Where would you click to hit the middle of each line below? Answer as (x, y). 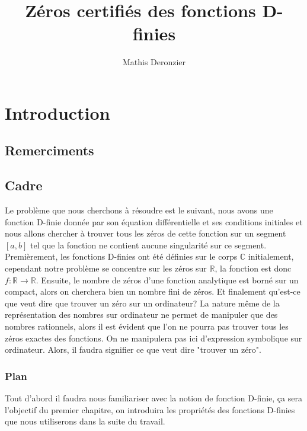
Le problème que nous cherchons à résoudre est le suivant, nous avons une (139, 210)
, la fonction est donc (253, 268)
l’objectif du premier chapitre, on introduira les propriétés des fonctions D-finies (150, 409)
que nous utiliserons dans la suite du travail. (85, 421)
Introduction (57, 112)
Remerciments (49, 150)
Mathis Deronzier (154, 62)
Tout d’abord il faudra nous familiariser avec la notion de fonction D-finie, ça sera (153, 398)
